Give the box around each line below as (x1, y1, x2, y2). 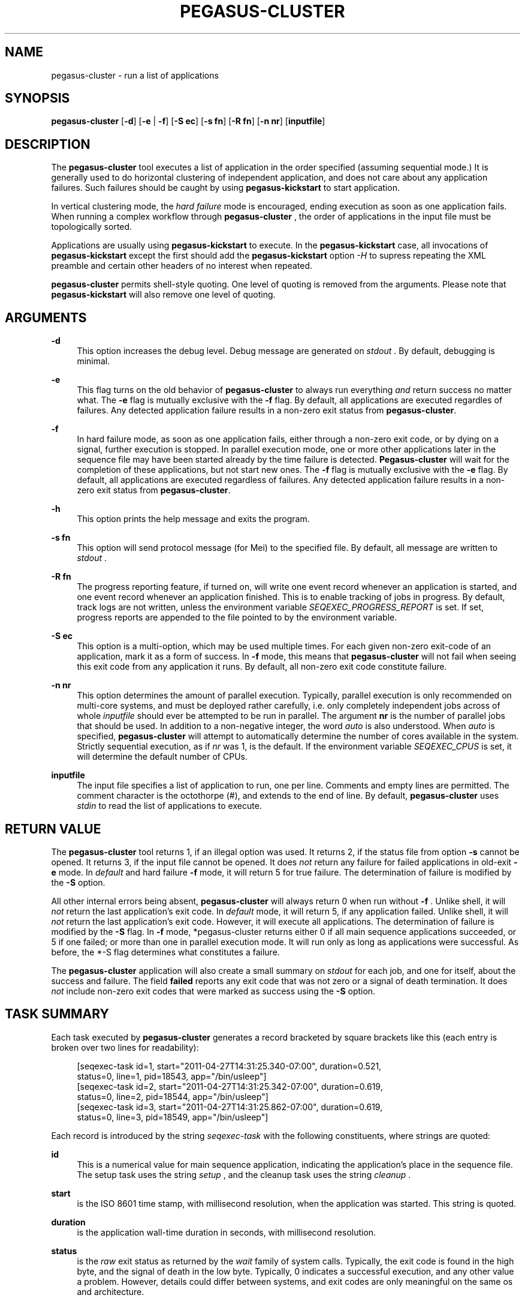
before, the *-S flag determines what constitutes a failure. (51, 946, 280, 957)
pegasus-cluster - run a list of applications (51, 70, 219, 80)
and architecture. (77, 1286, 144, 1297)
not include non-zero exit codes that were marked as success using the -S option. (51, 985, 376, 996)
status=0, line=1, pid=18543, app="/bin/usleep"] (77, 1071, 267, 1081)
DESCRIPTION (5, 136, 90, 152)
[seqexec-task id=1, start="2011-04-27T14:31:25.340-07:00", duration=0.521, (77, 1060, 382, 1071)
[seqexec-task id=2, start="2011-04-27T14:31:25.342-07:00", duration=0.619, (77, 1081, 383, 1092)
